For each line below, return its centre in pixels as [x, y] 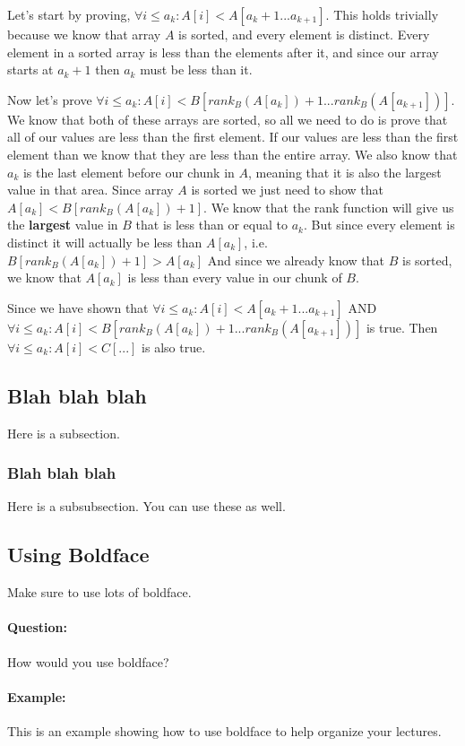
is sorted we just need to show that [288, 190]
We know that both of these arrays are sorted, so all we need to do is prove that [228, 119]
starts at [30, 69]
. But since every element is [379, 225]
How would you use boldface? [88, 661]
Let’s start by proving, [69, 14]
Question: [37, 627]
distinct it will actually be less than [105, 242]
